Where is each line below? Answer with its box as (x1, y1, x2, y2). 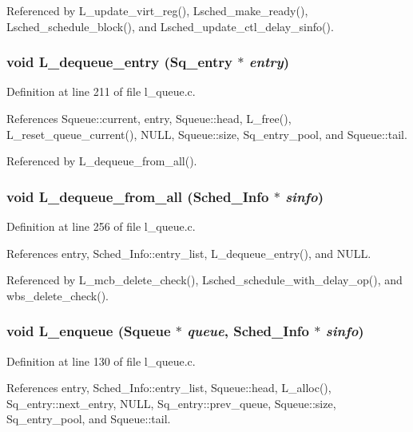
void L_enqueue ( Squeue (6, 321, 171, 341)
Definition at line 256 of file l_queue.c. (6, 218, 196, 234)
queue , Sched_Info (187, 321, 309, 341)
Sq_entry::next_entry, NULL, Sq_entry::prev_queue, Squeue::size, (6, 394, 336, 411)
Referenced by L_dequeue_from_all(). (6, 153, 197, 169)
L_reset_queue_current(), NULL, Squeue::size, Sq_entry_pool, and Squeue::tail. (6, 125, 407, 142)
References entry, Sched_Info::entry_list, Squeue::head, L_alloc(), (6, 379, 332, 396)
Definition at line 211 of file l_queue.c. (6, 83, 196, 100)
